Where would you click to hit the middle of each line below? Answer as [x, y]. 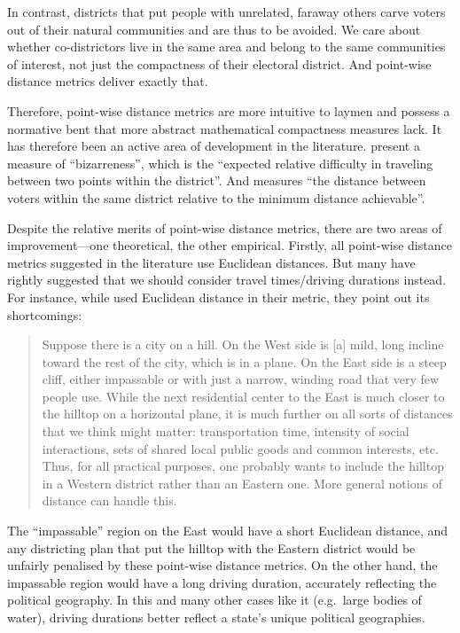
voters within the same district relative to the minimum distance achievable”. [216, 197]
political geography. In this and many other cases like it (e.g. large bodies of [214, 600]
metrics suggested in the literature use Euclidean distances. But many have [211, 262]
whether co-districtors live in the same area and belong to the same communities [226, 47]
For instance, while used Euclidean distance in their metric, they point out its [218, 297]
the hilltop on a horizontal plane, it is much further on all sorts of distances [247, 414]
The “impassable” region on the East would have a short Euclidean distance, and [228, 531]
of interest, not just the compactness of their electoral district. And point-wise [219, 63]
